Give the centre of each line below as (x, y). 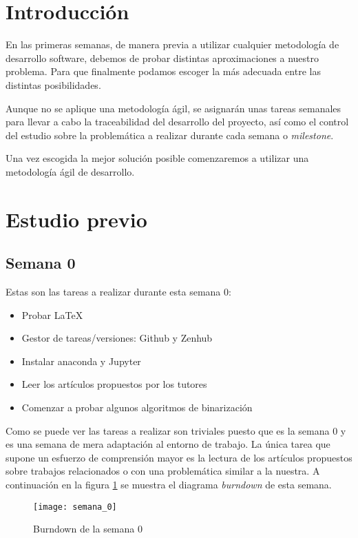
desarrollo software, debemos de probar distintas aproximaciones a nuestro (162, 58)
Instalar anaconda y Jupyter (81, 361)
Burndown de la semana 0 (88, 529)
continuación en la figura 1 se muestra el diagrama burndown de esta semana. (169, 484)
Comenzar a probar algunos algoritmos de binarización (137, 407)
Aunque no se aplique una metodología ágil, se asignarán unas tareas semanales (173, 108)
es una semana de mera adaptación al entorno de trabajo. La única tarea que (168, 444)
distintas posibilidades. (53, 84)
